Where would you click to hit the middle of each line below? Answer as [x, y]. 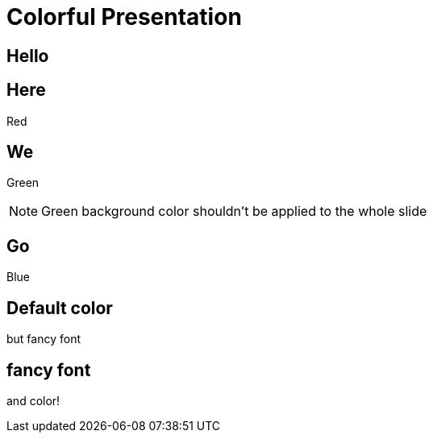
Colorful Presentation [124, 17]
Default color [60, 308]
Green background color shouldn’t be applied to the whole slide [234, 211]
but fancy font [44, 339]
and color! [33, 400]
